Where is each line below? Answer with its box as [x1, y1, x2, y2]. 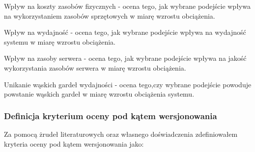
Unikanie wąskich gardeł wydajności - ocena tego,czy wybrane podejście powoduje [4, 79, 252, 89]
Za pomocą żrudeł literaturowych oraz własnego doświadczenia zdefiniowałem [4, 128, 238, 139]
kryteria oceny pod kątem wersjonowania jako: [4, 138, 144, 149]
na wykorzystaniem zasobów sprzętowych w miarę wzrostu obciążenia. [4, 10, 215, 21]
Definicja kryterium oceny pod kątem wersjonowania [4, 109, 217, 122]
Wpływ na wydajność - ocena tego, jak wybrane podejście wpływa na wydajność [4, 27, 246, 37]
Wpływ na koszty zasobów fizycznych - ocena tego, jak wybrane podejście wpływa [4, 1, 251, 11]
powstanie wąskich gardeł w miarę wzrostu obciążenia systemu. [4, 89, 195, 99]
